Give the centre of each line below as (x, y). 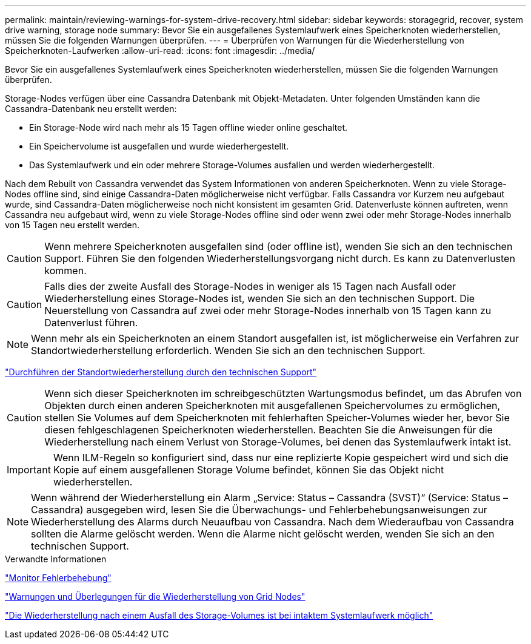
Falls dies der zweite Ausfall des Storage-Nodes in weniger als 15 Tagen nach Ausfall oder (250, 286)
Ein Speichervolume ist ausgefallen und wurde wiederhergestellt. (159, 146)
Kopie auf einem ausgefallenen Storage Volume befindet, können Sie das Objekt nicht (249, 470)
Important (29, 470)
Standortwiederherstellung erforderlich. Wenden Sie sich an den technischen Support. (228, 350)
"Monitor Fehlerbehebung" (58, 578)
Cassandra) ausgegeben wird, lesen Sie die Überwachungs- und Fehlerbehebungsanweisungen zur (259, 510)
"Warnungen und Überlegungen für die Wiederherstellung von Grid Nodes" (155, 596)
